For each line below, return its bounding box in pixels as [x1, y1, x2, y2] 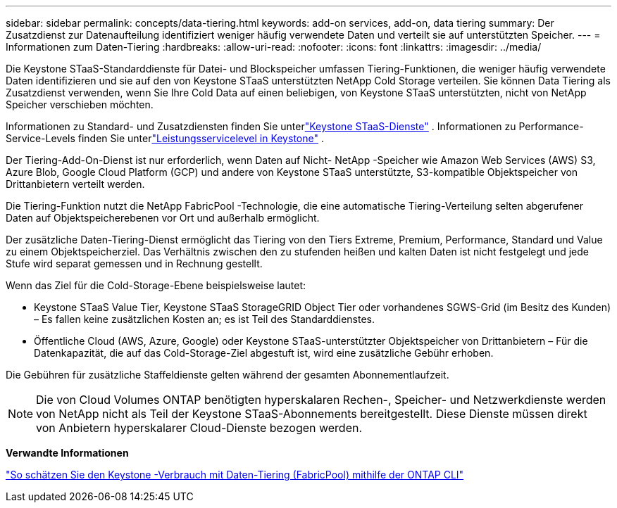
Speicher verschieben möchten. [6, 99, 154, 110]
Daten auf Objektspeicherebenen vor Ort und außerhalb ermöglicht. [6, 212, 320, 224]
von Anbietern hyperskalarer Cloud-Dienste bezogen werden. [36, 421, 363, 435]
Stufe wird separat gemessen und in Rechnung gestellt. [6, 258, 263, 269]
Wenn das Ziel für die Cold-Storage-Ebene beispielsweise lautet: [6, 279, 306, 291]
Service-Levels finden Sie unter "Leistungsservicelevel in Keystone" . [6, 132, 324, 144]
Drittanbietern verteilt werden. [6, 178, 145, 190]
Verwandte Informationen [6, 447, 129, 459]
